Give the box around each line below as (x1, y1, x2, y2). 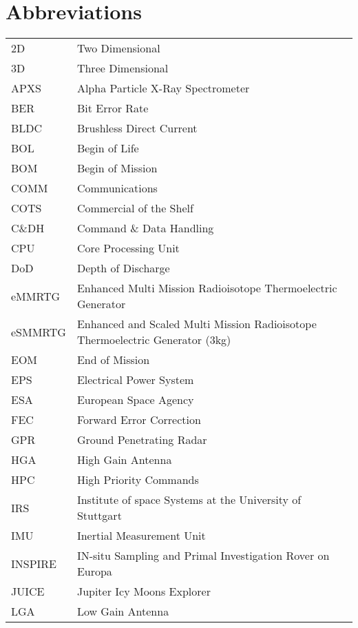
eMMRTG (11, 287, 61, 304)
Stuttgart (76, 507, 122, 524)
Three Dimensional (76, 60, 169, 77)
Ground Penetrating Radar (76, 432, 207, 448)
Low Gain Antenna (76, 603, 169, 620)
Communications (76, 180, 158, 196)
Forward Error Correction (76, 412, 201, 428)
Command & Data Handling (76, 220, 214, 236)
